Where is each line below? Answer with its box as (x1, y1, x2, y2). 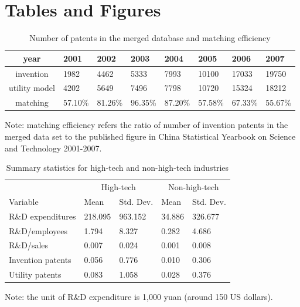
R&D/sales (9, 239, 49, 251)
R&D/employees (9, 224, 68, 237)
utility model (9, 82, 55, 94)
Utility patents (9, 268, 62, 281)
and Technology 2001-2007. (5, 141, 102, 154)
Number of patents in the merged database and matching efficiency (29, 32, 271, 44)
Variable (9, 195, 39, 207)
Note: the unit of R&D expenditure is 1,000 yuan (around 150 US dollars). (5, 291, 273, 303)
